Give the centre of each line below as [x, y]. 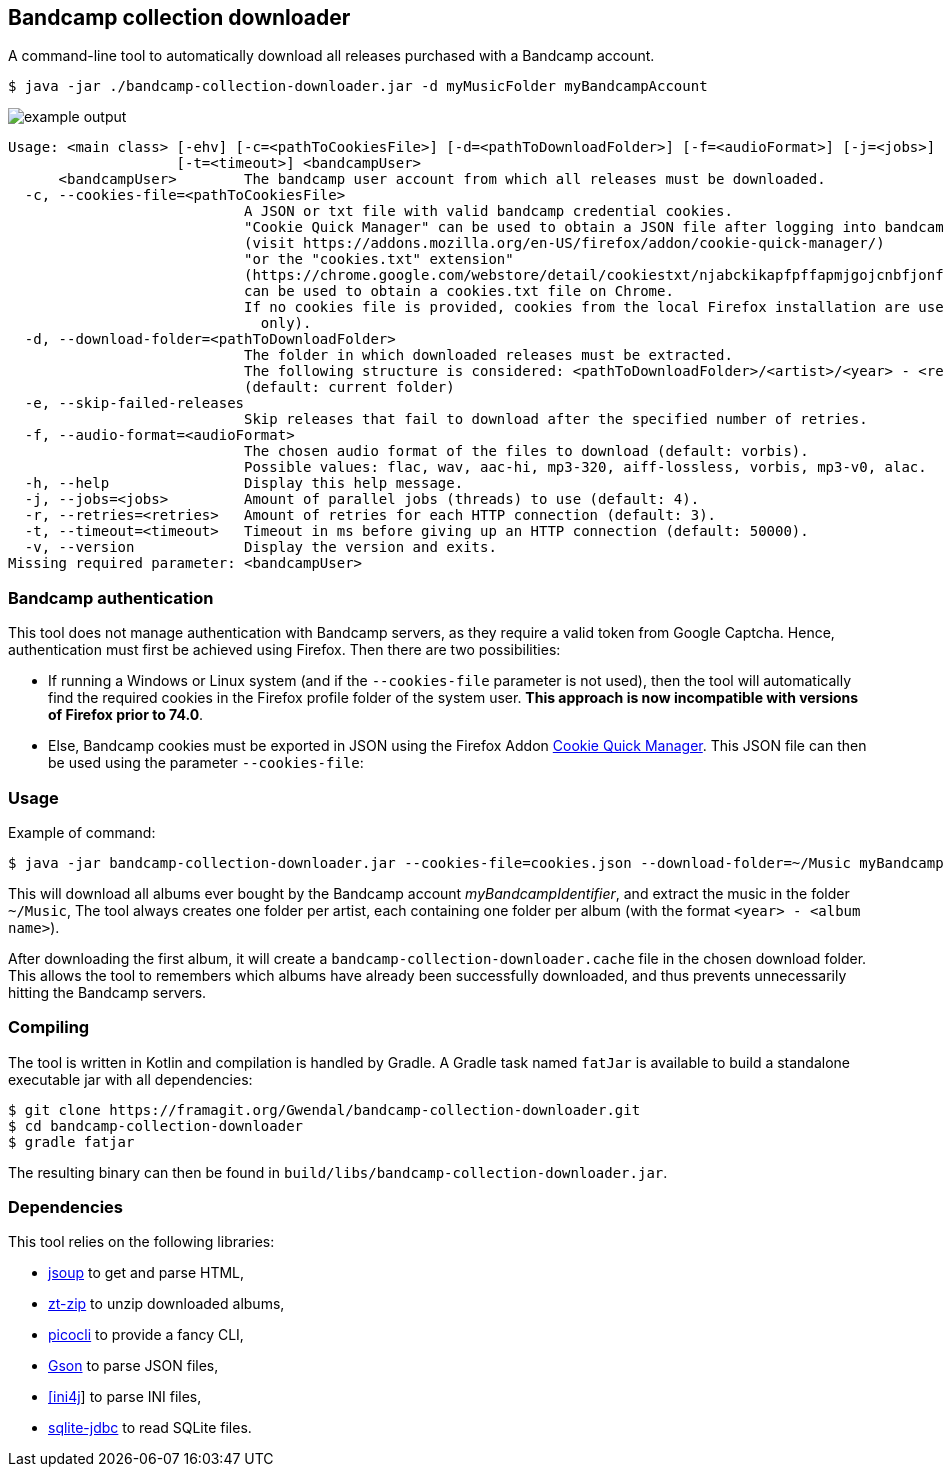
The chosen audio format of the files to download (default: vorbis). [526, 451]
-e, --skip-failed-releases [134, 403]
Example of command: [82, 832]
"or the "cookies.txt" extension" [379, 259]
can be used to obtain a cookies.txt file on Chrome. [459, 291]
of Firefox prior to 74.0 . [126, 715]
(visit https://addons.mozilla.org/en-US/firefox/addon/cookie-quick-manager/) [564, 243]
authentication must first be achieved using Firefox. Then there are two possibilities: [284, 650]
